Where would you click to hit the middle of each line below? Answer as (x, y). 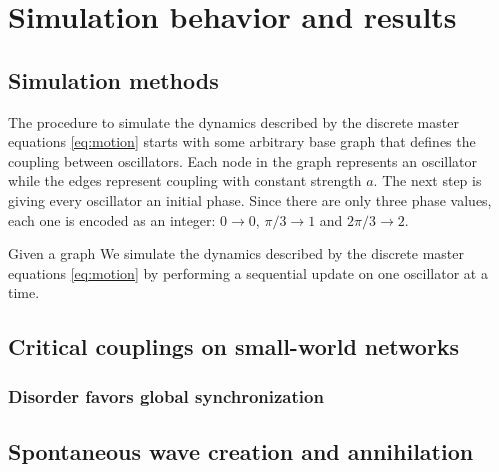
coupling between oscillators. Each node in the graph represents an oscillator (242, 160)
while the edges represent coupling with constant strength (185, 180)
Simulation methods (113, 79)
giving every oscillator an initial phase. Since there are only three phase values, (250, 199)
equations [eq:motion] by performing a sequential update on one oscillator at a (248, 272)
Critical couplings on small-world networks (234, 346)
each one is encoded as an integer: (112, 219)
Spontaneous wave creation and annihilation (241, 450)
